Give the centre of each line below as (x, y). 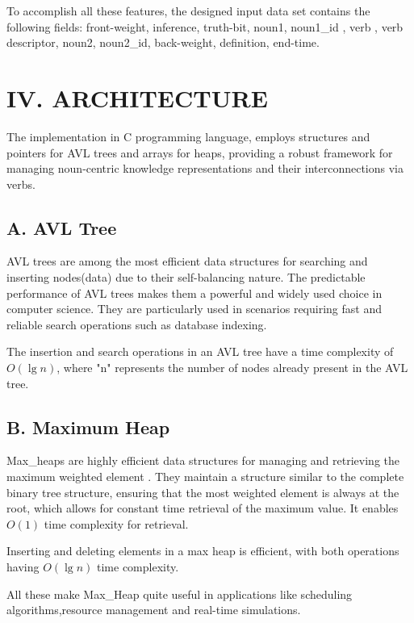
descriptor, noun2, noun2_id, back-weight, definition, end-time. (163, 42)
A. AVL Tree (62, 227)
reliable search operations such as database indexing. (137, 324)
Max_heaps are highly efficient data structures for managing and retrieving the (203, 460)
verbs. (21, 184)
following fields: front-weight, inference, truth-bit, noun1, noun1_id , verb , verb (205, 26)
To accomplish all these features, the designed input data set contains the (188, 10)
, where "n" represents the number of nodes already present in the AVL (232, 368)
